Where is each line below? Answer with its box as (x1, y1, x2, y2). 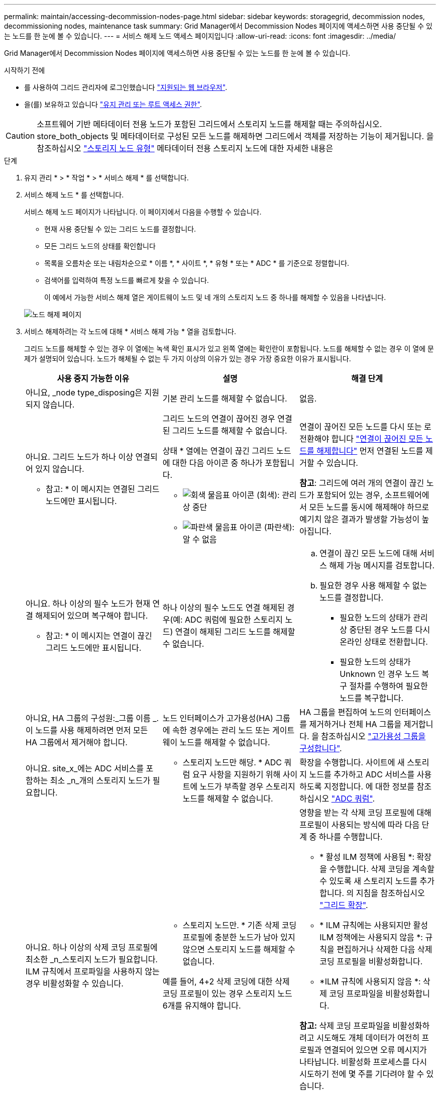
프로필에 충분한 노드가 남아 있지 (182, 932, 295, 942)
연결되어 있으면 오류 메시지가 (323, 1045, 427, 1055)
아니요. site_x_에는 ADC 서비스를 (26, 763, 144, 773)
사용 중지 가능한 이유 (57, 373, 130, 383)
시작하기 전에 (4, 66, 45, 74)
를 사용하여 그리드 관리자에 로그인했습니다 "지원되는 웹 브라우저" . (24, 83, 228, 91)
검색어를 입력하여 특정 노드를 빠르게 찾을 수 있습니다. (44, 276, 209, 284)
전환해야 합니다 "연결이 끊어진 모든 (299, 434, 423, 444)
